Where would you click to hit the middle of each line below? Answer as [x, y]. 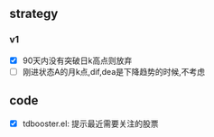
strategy [34, 14]
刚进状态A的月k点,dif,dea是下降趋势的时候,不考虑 [114, 71]
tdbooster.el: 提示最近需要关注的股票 [91, 123]
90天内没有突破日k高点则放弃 [77, 60]
